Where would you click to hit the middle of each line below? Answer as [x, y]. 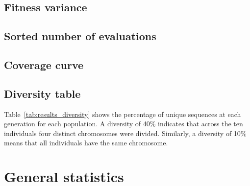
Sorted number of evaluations [80, 36]
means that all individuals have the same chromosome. [86, 143]
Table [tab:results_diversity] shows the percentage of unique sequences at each [123, 114]
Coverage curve [44, 64]
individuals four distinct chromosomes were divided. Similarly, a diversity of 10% [125, 133]
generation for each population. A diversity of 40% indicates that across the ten [124, 124]
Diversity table [42, 93]
